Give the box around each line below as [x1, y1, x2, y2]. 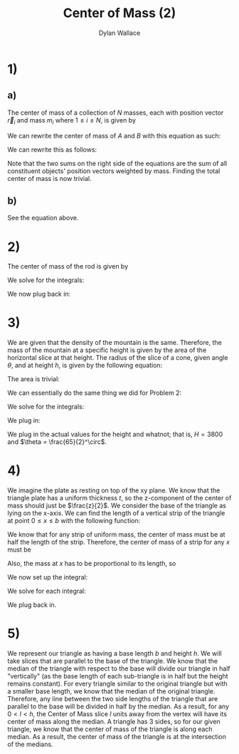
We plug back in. [7, 601, 57, 609]
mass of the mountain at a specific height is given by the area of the [7, 346, 207, 354]
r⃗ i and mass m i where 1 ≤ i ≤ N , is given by [7, 115, 137, 126]
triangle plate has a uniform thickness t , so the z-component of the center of [7, 494, 232, 502]
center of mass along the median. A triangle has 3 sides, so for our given [7, 718, 221, 726]
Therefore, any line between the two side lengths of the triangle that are [7, 695, 218, 703]
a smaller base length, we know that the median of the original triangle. [7, 687, 216, 696]
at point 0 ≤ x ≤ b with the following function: [7, 517, 141, 525]
